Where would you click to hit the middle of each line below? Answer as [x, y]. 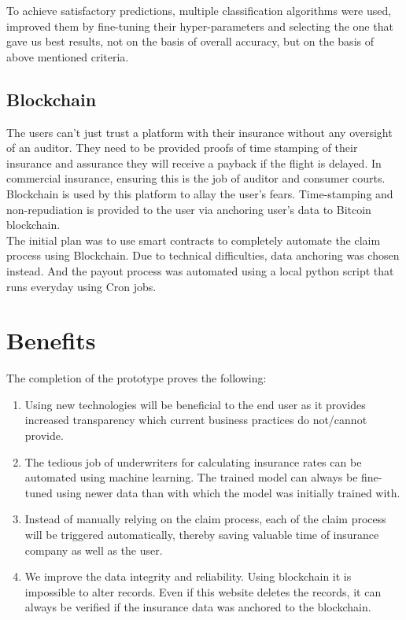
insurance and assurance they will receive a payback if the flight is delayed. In [194, 162]
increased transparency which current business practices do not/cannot [196, 420]
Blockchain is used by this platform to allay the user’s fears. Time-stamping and [200, 193]
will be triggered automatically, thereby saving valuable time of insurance [202, 534]
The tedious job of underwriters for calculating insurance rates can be [193, 461]
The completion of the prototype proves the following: [137, 378]
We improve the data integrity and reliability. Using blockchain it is [188, 576]
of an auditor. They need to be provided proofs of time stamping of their [182, 148]
